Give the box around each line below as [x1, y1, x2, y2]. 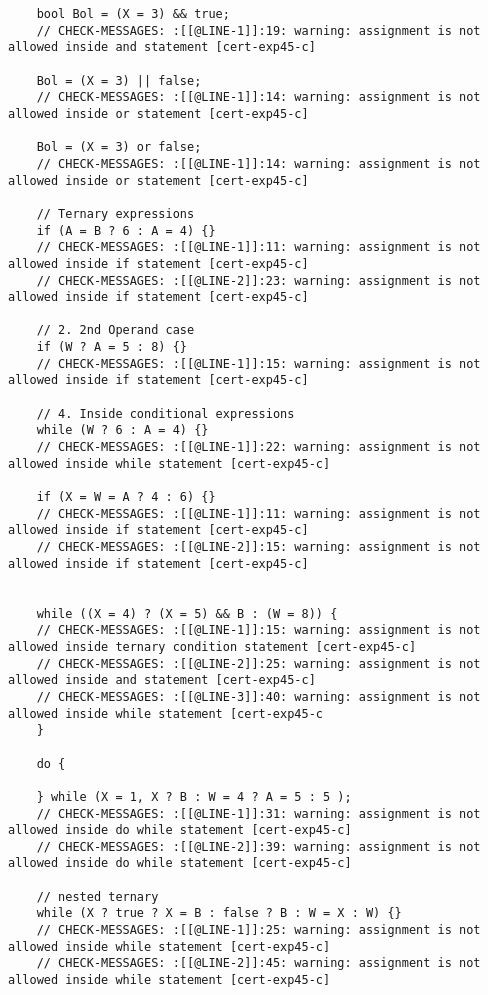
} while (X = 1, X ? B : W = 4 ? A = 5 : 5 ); [36, 789, 352, 804]
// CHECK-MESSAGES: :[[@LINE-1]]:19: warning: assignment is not [36, 23, 481, 38]
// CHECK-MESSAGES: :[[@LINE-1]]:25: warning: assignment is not [36, 923, 481, 938]
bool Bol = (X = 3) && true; [36, 7, 230, 21]
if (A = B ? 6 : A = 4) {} [36, 223, 216, 238]
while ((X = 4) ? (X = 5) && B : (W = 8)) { [36, 606, 338, 621]
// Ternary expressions [36, 206, 195, 221]
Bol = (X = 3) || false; [36, 73, 202, 88]
